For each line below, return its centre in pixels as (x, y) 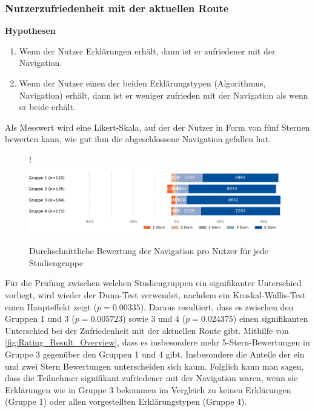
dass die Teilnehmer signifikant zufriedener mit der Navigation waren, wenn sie (151, 378)
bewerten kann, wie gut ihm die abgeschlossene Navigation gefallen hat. (138, 139)
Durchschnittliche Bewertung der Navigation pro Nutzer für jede (149, 251)
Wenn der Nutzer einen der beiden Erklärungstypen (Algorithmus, (142, 83)
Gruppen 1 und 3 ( (40, 319)
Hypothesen (30, 31)
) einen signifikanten (270, 319)
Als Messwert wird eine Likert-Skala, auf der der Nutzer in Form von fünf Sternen (157, 127)
